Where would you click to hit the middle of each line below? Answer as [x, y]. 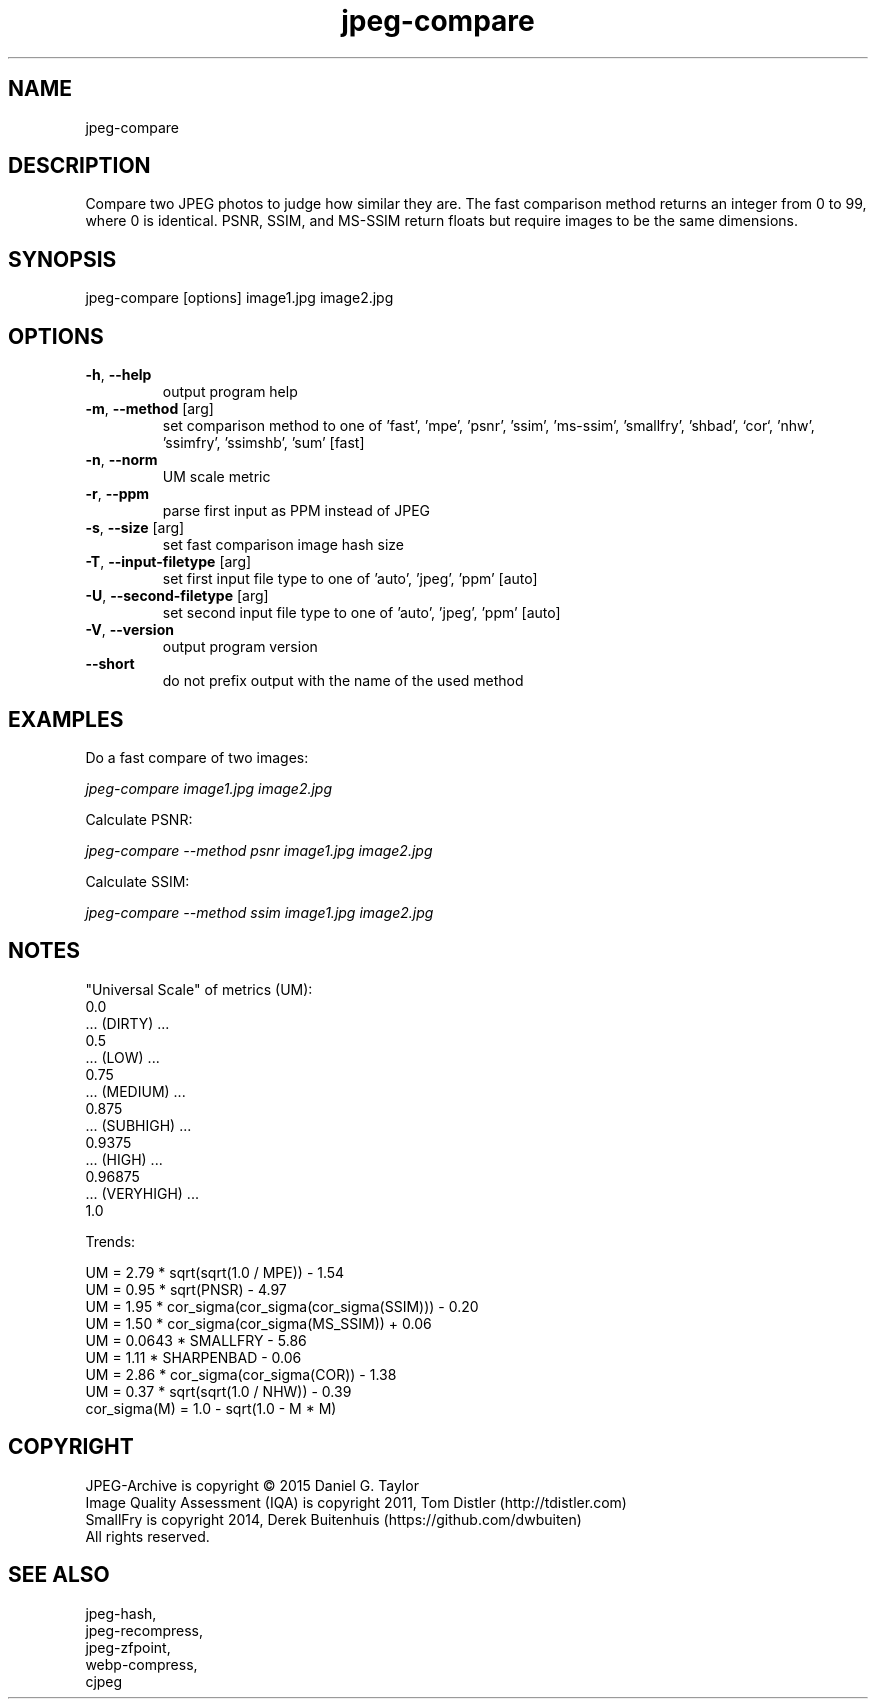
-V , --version [129, 630]
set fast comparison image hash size [283, 545]
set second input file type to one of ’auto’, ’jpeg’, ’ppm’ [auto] [361, 613]
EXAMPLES [66, 719]
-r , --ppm [117, 494]
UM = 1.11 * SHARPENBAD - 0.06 [193, 1357]
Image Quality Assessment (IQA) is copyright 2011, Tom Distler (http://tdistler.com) [356, 1502]
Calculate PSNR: [139, 819]
